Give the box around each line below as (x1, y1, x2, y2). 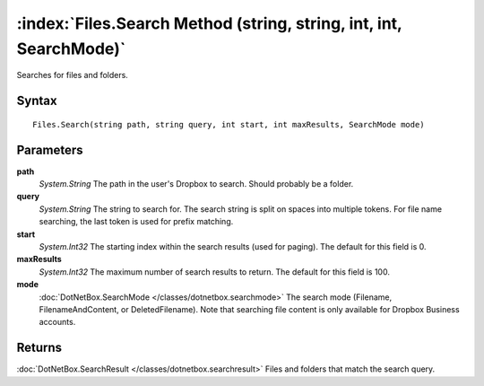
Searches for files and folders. (16, 70, 129, 81)
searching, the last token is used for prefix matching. (39, 216, 234, 227)
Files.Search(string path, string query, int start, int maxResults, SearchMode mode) (32, 119, 425, 129)
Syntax (16, 93, 57, 109)
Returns (16, 340, 63, 355)
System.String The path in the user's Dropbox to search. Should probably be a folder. (39, 179, 354, 189)
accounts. (39, 317, 76, 328)
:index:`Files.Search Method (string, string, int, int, (16, 13, 402, 33)
